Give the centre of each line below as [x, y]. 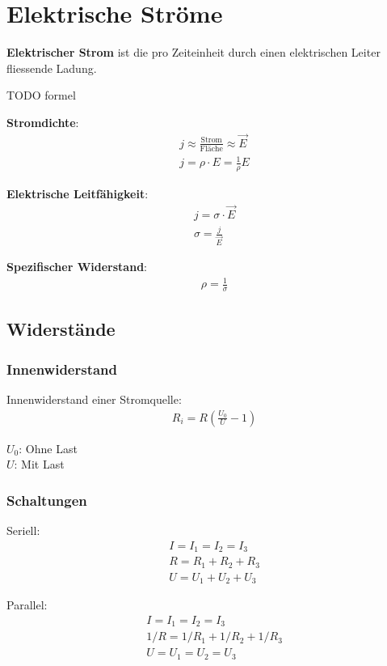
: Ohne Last [48, 448]
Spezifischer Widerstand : [77, 267]
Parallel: [27, 605]
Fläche [211, 148]
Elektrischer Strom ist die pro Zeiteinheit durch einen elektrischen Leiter [193, 52]
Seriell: [23, 530]
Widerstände [61, 329]
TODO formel [41, 95]
